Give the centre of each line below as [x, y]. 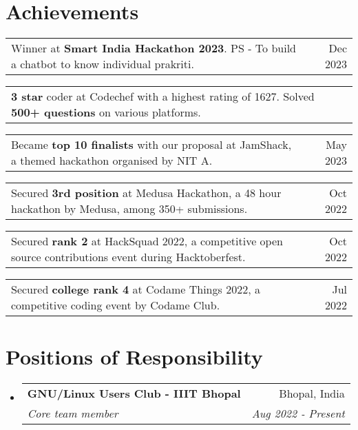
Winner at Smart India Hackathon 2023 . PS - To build [154, 48]
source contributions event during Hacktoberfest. [128, 257]
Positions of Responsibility [134, 357]
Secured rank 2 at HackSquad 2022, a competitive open [147, 241]
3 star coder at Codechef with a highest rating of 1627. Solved [163, 96]
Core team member [73, 413]
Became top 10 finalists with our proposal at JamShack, [151, 145]
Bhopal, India [312, 393]
